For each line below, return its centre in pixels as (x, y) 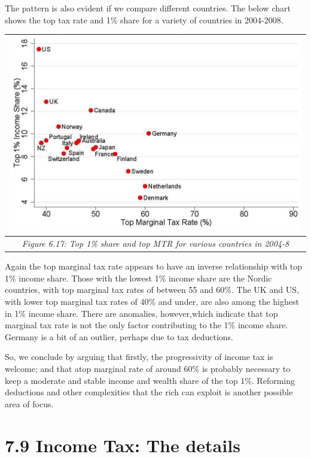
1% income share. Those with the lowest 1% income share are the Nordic (138, 278)
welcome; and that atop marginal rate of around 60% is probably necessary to (148, 369)
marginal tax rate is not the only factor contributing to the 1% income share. (147, 325)
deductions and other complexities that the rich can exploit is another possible (149, 392)
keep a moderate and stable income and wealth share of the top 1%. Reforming (150, 380)
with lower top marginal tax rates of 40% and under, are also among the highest (152, 302)
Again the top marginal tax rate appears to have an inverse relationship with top (154, 266)
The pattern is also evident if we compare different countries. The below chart (148, 8)
